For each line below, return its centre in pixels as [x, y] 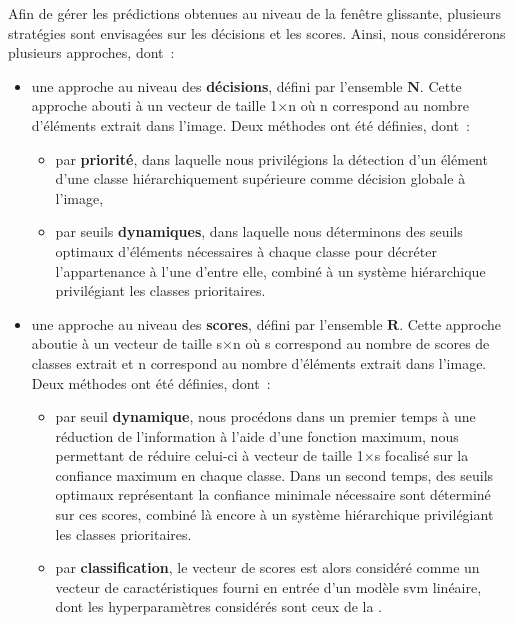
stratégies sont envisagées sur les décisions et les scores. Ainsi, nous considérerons [257, 32]
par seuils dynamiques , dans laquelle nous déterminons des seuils [259, 231]
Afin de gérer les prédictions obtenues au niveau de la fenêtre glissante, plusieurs [255, 13]
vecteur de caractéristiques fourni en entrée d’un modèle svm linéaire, [268, 586]
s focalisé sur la [421, 455]
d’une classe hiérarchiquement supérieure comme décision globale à [260, 178]
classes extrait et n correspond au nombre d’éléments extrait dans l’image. [259, 362]
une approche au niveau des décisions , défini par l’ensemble [217, 85]
